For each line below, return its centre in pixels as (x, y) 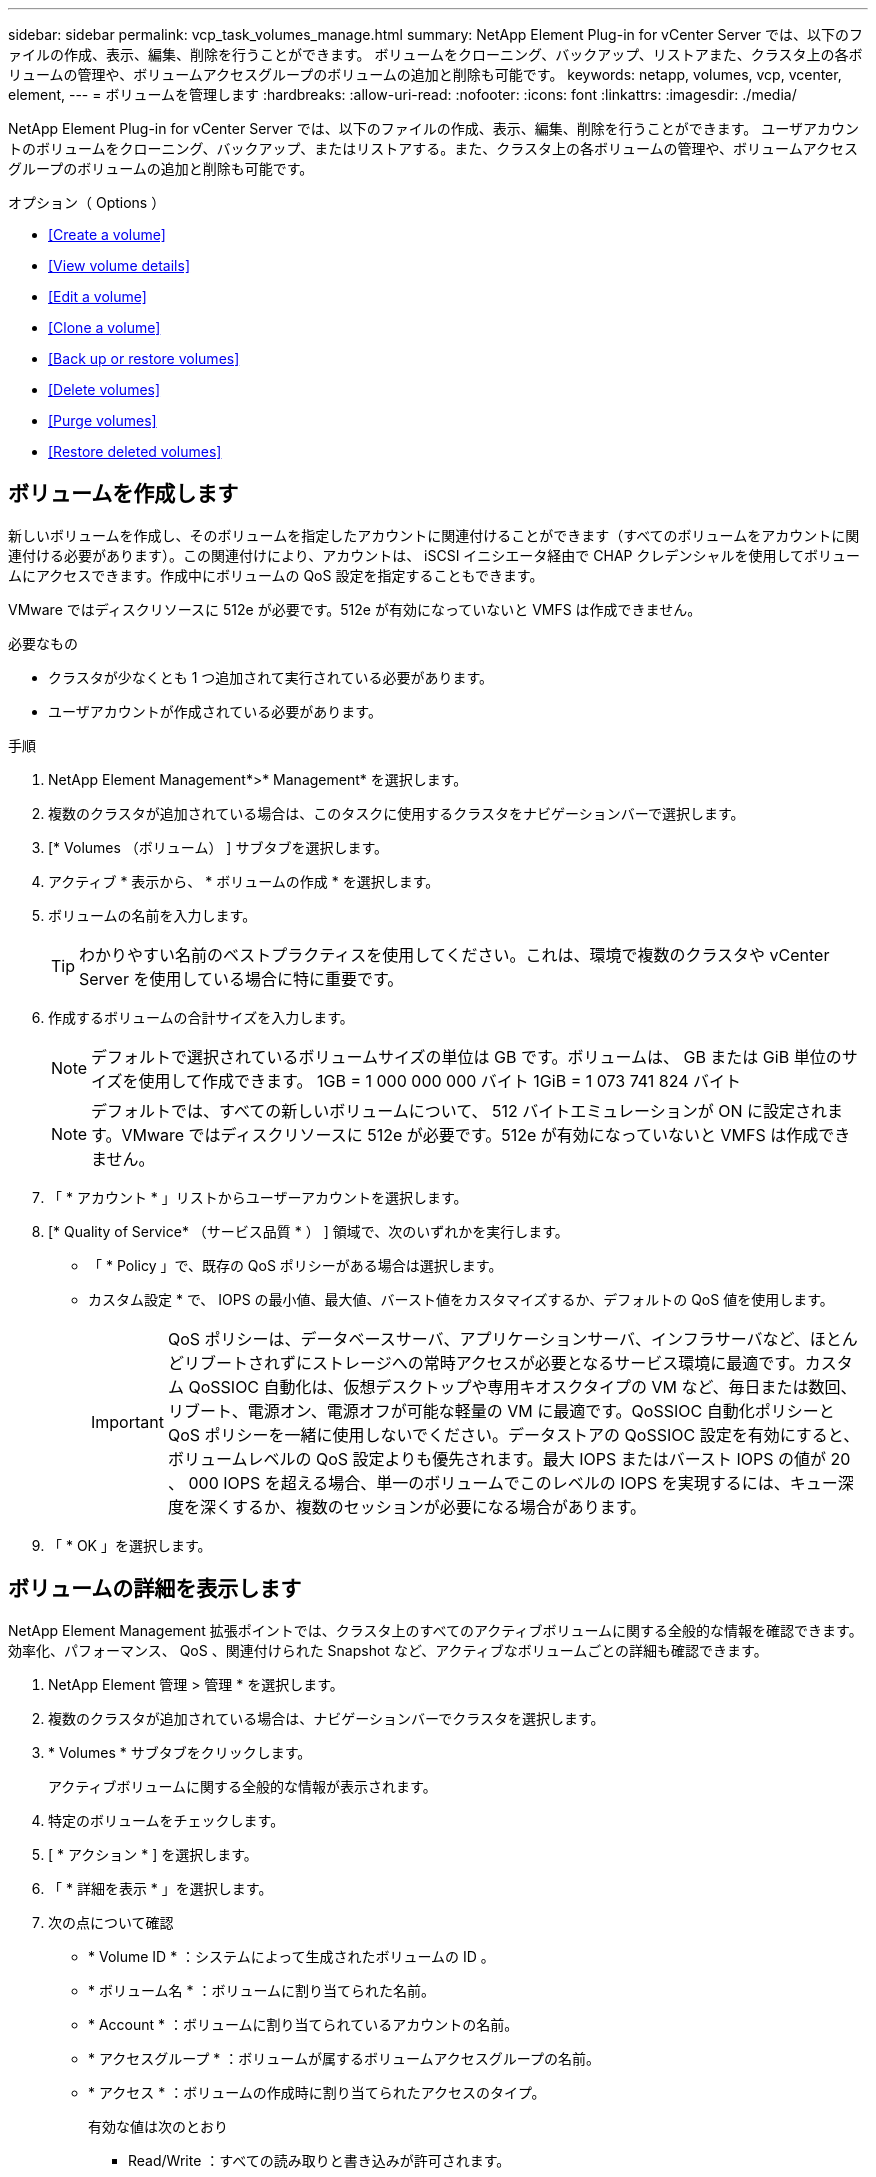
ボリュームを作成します (123, 494)
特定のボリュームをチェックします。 (166, 1820)
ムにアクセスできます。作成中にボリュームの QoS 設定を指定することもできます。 (276, 575)
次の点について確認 (111, 1922)
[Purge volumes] (102, 420)
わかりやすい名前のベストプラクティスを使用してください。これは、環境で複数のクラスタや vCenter (454, 954)
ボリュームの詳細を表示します (155, 1589)
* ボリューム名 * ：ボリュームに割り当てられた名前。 (261, 1990)
